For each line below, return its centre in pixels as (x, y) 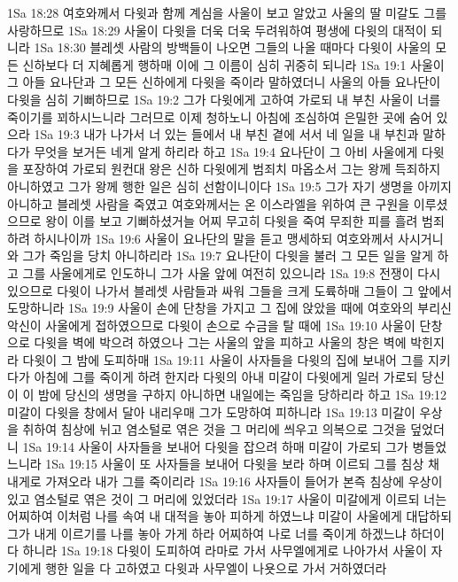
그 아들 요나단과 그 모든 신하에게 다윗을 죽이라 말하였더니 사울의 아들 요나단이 (224, 82)
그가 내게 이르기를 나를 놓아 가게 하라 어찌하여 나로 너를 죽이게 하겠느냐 (207, 533)
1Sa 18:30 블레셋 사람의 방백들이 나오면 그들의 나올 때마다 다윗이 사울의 (233, 47)
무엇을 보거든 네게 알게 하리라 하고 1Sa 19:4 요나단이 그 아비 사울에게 (226, 151)
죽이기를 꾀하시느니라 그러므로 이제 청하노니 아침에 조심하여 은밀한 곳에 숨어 (220, 116)
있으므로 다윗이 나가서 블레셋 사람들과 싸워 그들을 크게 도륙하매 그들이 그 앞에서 (230, 290)
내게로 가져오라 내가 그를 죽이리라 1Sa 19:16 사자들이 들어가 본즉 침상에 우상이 (225, 481)
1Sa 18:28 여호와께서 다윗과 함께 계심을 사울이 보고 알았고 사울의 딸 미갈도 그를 (227, 12)
